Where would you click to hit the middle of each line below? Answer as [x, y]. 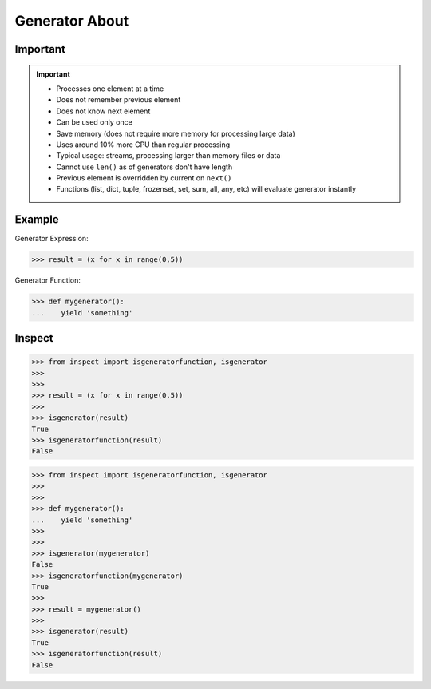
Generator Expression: [51, 239]
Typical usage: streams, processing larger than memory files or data [168, 156]
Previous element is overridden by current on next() [144, 178]
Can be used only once [95, 122]
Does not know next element [103, 111]
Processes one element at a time [110, 89]
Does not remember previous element [119, 100]
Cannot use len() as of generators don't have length [144, 167]
